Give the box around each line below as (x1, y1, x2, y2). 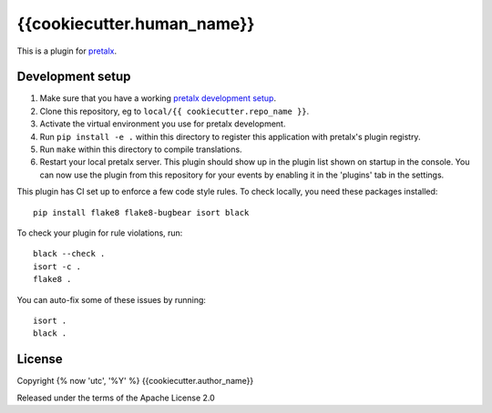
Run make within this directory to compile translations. (39, 144, 242, 155)
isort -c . (33, 261, 82, 272)
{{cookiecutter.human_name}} (16, 14, 255, 34)
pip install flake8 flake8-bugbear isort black (33, 207, 250, 217)
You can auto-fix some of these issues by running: (16, 294, 207, 305)
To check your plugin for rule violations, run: (16, 227, 183, 238)
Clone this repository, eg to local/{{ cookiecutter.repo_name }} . (39, 106, 310, 116)
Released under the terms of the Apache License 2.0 (16, 392, 216, 403)
